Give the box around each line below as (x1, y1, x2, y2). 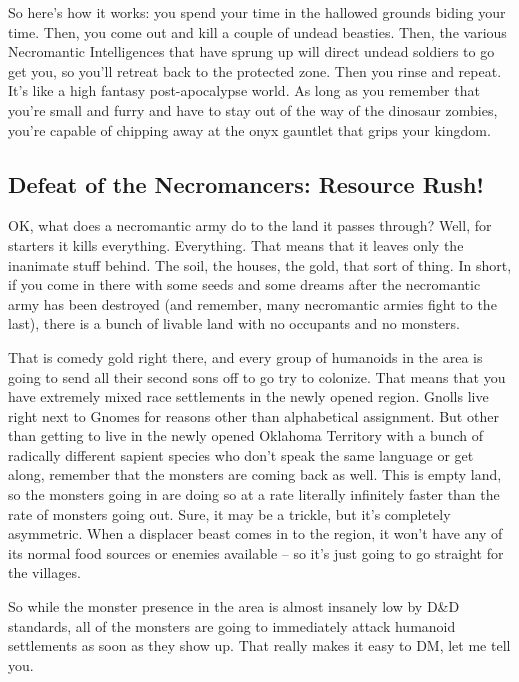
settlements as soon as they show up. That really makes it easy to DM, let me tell (8, 635, 511, 656)
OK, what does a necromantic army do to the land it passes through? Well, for (8, 215, 492, 236)
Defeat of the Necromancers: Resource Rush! (8, 168, 484, 199)
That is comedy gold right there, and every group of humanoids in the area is (8, 346, 483, 367)
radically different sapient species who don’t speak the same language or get (8, 444, 474, 465)
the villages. (8, 562, 81, 583)
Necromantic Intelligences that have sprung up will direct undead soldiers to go (8, 41, 495, 62)
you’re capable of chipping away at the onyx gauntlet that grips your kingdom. (8, 119, 491, 140)
